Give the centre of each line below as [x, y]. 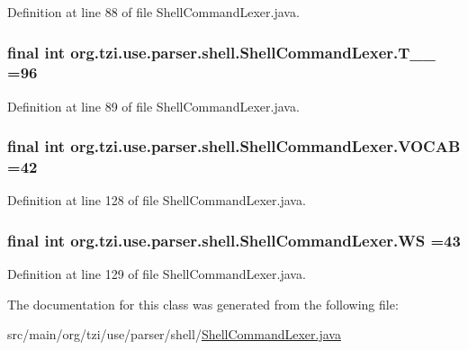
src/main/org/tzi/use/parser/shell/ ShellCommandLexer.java [174, 334]
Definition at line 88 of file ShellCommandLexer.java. [153, 12]
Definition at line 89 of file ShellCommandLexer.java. [153, 106]
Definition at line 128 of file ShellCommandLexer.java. [157, 200]
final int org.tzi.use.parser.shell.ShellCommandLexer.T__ [221, 52]
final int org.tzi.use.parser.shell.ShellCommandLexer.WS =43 [234, 240]
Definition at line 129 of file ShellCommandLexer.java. [157, 274]
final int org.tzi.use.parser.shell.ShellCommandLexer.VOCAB [234, 146]
